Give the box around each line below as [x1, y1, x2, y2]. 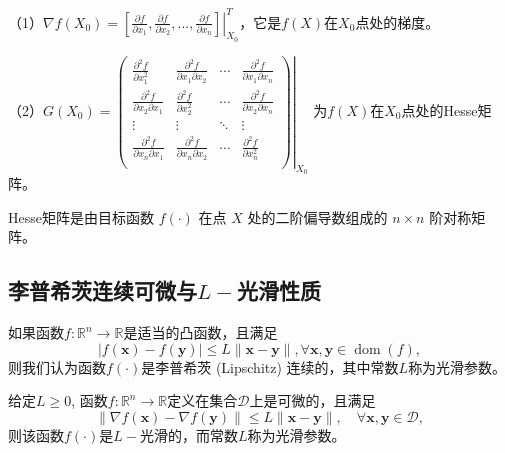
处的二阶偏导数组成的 [247, 206, 388, 227]
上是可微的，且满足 [249, 390, 376, 411]
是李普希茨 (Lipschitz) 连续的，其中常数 [141, 356, 399, 377]
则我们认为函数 [8, 356, 106, 377]
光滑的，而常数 [139, 424, 238, 445]
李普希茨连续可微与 [8, 275, 197, 306]
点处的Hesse [401, 99, 478, 120]
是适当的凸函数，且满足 [123, 322, 278, 343]
